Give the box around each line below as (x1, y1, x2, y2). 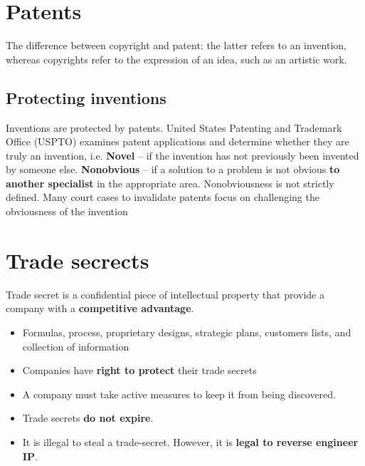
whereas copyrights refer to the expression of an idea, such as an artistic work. (6, 51, 347, 66)
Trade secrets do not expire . (22, 410, 154, 425)
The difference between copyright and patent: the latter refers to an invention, (6, 38, 347, 53)
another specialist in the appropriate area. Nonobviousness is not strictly (6, 175, 334, 190)
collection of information (22, 338, 129, 353)
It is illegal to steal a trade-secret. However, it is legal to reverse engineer (22, 434, 359, 449)
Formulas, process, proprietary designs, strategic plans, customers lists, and (22, 324, 351, 339)
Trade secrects (6, 245, 149, 274)
